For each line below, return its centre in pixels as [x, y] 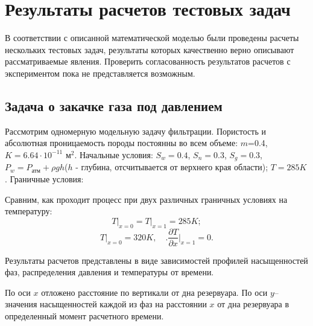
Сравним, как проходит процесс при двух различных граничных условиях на [146, 199]
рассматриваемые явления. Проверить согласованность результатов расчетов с [148, 61]
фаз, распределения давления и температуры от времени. [109, 272]
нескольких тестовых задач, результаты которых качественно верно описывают [150, 49]
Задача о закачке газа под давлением [114, 105]
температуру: [29, 211]
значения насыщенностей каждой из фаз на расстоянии [106, 304]
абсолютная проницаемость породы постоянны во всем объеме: [122, 143]
